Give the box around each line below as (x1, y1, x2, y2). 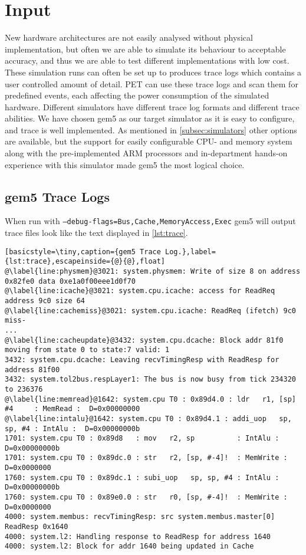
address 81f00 (5, 365, 60, 374)
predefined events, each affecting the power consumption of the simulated (5, 89, 269, 101)
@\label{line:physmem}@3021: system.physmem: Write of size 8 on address (5, 267, 301, 276)
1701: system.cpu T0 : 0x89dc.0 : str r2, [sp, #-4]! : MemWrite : (5, 454, 288, 462)
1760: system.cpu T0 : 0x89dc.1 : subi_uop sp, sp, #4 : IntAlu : (5, 473, 279, 482)
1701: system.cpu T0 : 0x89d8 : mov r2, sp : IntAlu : (5, 434, 279, 443)
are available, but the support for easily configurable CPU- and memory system (5, 135, 292, 147)
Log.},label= (165, 247, 216, 256)
